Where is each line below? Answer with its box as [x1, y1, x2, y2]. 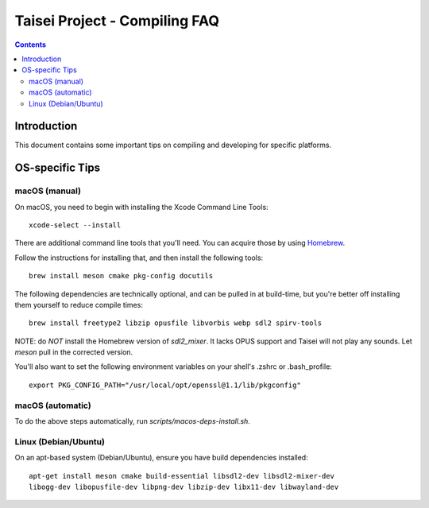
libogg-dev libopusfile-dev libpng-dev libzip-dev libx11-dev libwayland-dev [29, 482, 339, 491]
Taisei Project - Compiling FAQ [14, 12, 220, 29]
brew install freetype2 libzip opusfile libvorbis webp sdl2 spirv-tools [29, 319, 323, 328]
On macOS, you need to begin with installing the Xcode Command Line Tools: [14, 202, 269, 211]
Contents [14, 40, 47, 49]
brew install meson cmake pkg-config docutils [29, 271, 214, 281]
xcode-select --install [29, 220, 122, 230]
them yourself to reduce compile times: [14, 300, 143, 309]
